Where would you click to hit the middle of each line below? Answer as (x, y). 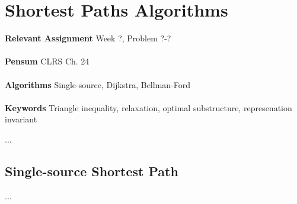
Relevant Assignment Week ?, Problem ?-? (88, 38)
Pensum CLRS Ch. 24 (47, 61)
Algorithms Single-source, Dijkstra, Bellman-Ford (98, 84)
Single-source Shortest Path (92, 171)
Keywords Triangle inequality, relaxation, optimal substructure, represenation (148, 107)
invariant (21, 119)
